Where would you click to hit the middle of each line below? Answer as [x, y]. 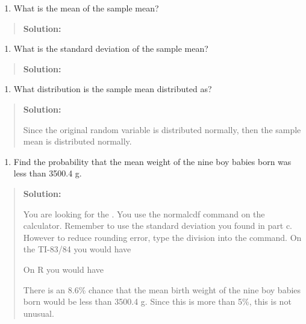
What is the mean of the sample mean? [86, 8]
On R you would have [63, 269]
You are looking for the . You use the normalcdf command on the [144, 213]
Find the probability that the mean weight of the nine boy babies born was [152, 161]
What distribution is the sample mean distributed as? [113, 89]
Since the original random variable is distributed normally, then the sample [162, 129]
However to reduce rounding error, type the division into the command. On [162, 237]
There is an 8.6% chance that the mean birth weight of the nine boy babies [162, 289]
